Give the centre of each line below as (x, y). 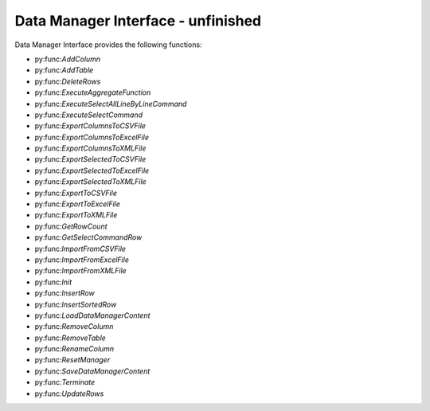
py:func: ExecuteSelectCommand (89, 115)
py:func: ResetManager (72, 360)
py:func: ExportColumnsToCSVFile (90, 126)
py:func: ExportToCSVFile (76, 193)
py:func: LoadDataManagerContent (92, 315)
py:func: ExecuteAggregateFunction (93, 92)
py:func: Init (53, 282)
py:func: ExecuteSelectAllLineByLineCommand (111, 104)
